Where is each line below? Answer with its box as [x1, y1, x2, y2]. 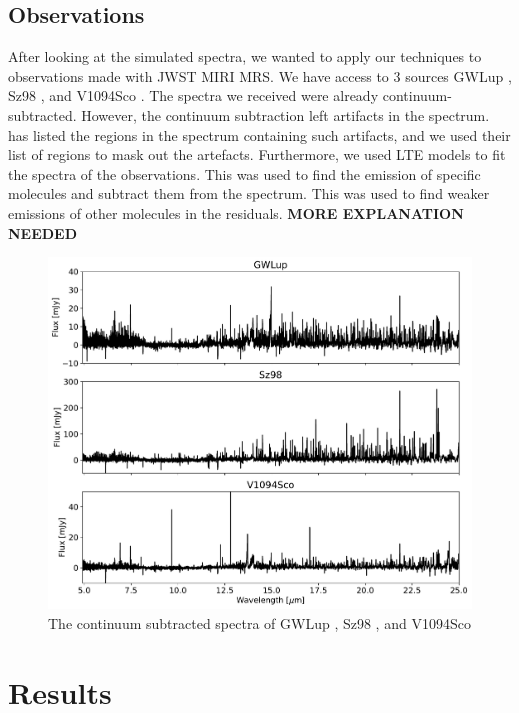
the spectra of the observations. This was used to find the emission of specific [8, 163, 481, 184]
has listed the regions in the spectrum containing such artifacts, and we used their [8, 124, 511, 145]
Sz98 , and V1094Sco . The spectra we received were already [8, 85, 379, 106]
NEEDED [8, 222, 78, 243]
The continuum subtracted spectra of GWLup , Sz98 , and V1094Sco [48, 613, 471, 634]
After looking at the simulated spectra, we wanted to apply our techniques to [8, 46, 482, 67]
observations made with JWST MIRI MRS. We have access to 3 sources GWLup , [8, 65, 512, 86]
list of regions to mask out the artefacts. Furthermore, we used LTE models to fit [8, 144, 506, 165]
